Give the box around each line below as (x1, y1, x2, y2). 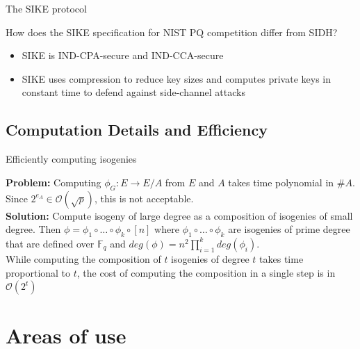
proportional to (6, 265, 71, 279)
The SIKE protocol (6, 1, 87, 15)
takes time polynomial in (228, 174, 334, 189)
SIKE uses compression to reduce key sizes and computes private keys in (22, 71, 331, 86)
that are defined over (6, 236, 95, 250)
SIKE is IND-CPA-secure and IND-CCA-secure (22, 48, 224, 63)
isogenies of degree (171, 251, 249, 266)
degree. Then (6, 222, 61, 236)
